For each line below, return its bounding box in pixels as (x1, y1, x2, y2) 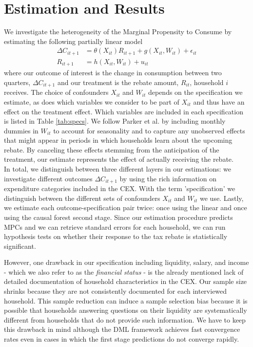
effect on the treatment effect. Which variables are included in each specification (4, 106, 243, 116)
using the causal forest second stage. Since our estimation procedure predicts (4, 212, 233, 222)
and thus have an (193, 96, 245, 107)
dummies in (4, 125, 39, 135)
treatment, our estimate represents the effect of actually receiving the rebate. (4, 154, 234, 164)
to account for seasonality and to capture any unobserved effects (53, 125, 245, 135)
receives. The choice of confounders (4, 87, 109, 97)
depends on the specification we (148, 87, 243, 97)
